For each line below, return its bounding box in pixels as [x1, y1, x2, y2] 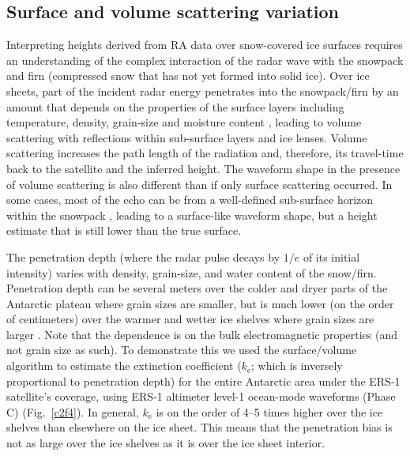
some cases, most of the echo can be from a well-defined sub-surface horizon [6, 191, 374, 208]
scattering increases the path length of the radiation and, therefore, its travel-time [6, 145, 404, 161]
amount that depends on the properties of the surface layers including [6, 98, 344, 115]
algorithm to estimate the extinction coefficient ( [6, 357, 242, 374]
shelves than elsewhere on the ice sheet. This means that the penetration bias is [6, 419, 393, 435]
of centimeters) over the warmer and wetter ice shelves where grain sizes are [6, 311, 374, 327]
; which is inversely [251, 357, 343, 374]
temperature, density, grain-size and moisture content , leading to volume [6, 114, 362, 130]
